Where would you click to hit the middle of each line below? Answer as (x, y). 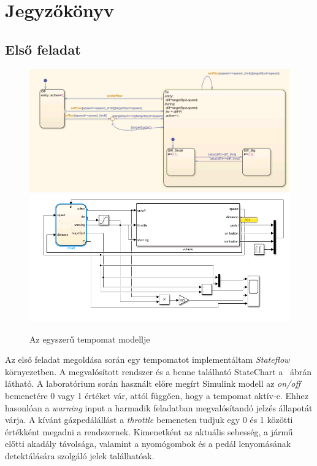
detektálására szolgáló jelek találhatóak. (80, 456)
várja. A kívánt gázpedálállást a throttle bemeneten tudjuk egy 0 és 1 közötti (149, 420)
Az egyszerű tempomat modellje (90, 339)
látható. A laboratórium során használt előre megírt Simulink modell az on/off (153, 383)
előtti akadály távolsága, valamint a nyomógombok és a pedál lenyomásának (148, 444)
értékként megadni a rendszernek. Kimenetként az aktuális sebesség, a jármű (149, 431)
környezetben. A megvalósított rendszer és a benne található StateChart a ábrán (158, 371)
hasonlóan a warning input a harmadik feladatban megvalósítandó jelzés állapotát (159, 407)
